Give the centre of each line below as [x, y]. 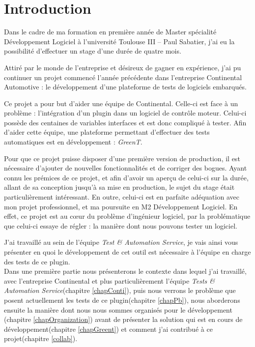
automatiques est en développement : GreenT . [73, 142]
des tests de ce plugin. [37, 261]
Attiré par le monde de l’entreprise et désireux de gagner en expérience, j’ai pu [123, 67]
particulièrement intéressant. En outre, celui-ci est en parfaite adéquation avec [122, 197]
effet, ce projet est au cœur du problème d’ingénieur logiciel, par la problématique [127, 216]
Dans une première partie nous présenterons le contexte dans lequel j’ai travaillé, [125, 271]
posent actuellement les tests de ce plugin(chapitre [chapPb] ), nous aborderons [122, 300]
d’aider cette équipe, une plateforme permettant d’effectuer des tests [107, 132]
